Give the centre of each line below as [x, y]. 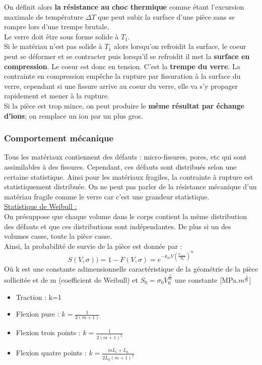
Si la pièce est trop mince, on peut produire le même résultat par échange [124, 105]
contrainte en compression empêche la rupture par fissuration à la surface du [122, 76]
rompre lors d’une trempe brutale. [57, 27]
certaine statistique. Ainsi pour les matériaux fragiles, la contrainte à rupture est [129, 176]
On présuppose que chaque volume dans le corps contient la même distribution [125, 216]
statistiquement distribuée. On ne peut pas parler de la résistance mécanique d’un [130, 187]
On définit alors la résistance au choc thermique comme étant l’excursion [124, 7]
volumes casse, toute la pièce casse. [58, 236]
